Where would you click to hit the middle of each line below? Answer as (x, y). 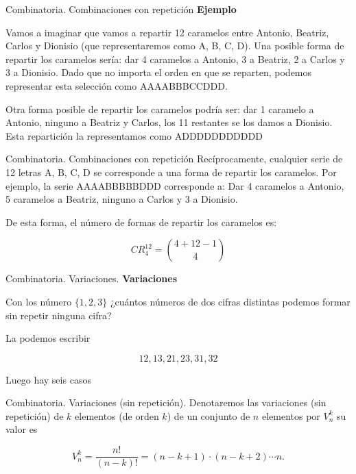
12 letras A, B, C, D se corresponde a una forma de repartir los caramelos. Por (171, 172)
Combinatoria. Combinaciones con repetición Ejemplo (121, 9)
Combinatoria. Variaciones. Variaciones (92, 278)
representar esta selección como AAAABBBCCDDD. (117, 85)
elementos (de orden (117, 415)
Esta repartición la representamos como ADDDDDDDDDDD (134, 135)
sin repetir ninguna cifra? (59, 315)
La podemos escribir (48, 338)
